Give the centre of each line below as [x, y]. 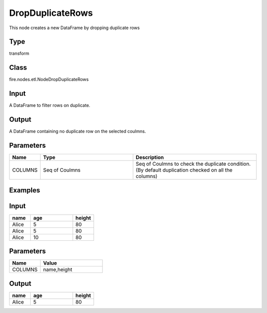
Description [150, 157]
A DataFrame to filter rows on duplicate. [50, 105]
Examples [25, 190]
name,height [58, 269]
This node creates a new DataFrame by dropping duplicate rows [74, 28]
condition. [239, 164]
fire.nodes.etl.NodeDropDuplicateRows [49, 80]
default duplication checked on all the [189, 170]
